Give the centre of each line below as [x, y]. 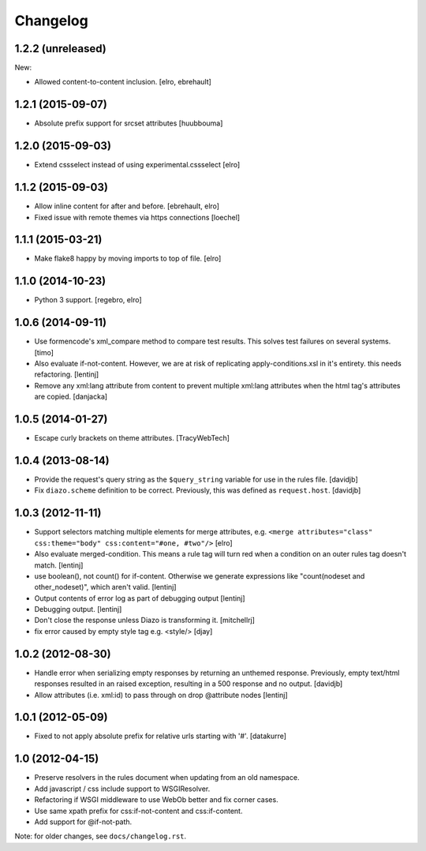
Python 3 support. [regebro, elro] [88, 300]
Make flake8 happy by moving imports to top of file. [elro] [128, 259]
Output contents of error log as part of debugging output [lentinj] [140, 598]
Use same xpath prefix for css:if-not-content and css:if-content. [138, 811]
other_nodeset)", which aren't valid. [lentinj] [105, 587]
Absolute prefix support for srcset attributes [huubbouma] [129, 123]
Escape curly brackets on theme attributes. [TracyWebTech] [132, 438]
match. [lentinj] [59, 565]
